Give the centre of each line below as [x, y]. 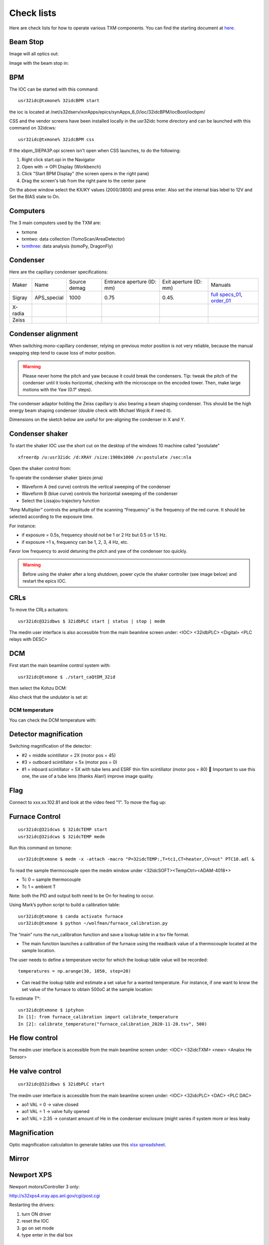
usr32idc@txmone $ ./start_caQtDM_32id [67, 677]
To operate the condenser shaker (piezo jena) [56, 478]
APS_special [49, 297]
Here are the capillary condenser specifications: [59, 272]
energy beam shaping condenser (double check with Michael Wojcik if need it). [90, 410]
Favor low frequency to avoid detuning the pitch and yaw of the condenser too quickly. [98, 551]
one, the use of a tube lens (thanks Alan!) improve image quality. [88, 776]
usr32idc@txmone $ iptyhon [51, 1010]
